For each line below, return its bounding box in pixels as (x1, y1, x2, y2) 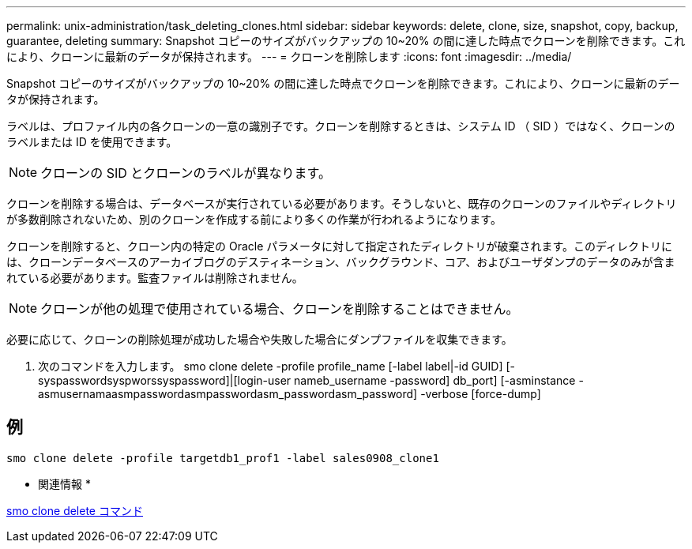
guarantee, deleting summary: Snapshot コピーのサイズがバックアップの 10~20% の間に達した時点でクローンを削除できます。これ (6, 34, 686, 47)
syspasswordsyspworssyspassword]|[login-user (38, 374, 291, 387)
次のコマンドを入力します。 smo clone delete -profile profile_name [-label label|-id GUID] (38, 359, 503, 373)
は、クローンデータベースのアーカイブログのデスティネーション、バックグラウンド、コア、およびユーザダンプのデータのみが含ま (6, 255, 675, 269)
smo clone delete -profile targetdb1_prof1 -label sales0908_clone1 (6, 451, 439, 464)
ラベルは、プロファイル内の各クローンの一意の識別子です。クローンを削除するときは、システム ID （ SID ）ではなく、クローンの (6, 119, 675, 133)
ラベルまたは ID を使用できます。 (6, 135, 178, 149)
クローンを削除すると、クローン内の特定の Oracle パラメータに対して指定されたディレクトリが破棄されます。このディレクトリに (6, 239, 673, 253)
